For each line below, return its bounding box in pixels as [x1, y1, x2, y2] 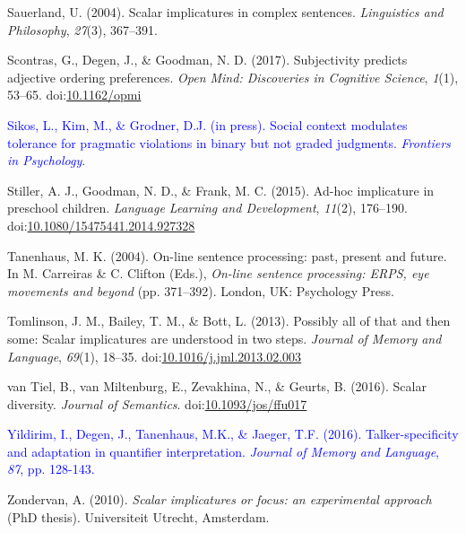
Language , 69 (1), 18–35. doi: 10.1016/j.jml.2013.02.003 [7, 346, 302, 365]
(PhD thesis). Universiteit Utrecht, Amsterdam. [7, 507, 270, 526]
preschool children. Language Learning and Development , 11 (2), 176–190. [7, 198, 408, 217]
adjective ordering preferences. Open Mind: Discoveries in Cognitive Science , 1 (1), [7, 67, 459, 86]
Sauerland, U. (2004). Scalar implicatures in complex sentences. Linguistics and [7, 3, 444, 21]
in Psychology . [7, 151, 86, 170]
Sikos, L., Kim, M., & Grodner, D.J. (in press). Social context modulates [7, 115, 408, 134]
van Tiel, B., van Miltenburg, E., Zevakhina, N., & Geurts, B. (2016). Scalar [7, 377, 427, 396]
